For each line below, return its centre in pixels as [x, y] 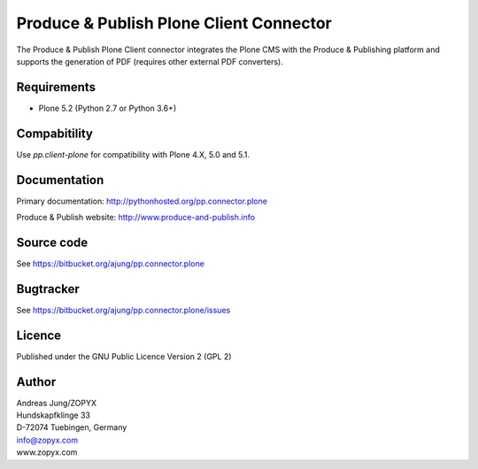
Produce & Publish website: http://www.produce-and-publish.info [136, 218]
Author [36, 382]
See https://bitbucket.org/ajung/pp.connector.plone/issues [123, 310]
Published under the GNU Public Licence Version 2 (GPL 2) [124, 356]
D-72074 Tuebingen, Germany [72, 427]
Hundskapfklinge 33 [53, 415]
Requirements [56, 87]
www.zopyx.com [47, 452]
